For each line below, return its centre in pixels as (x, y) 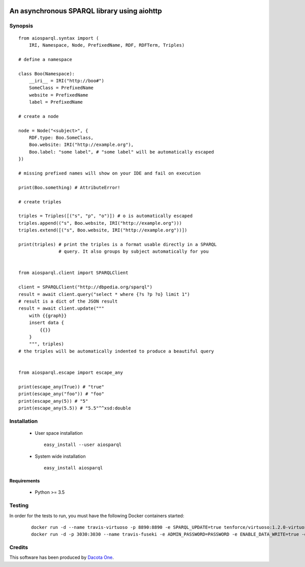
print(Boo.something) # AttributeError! (69, 187)
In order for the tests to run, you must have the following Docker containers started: (97, 516)
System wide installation (60, 456)
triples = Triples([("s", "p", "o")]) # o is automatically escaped (105, 216)
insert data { (47, 323)
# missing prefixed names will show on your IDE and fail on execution (110, 173)
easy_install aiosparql (73, 468)
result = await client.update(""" (61, 308)
